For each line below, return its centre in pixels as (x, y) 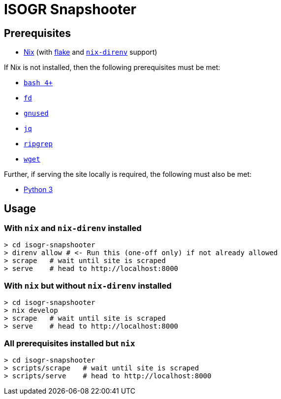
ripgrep (38, 144)
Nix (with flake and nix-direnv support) (91, 52)
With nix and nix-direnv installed (73, 228)
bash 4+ (38, 83)
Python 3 (38, 190)
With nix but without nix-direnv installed (88, 285)
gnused (36, 114)
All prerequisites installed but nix (70, 343)
